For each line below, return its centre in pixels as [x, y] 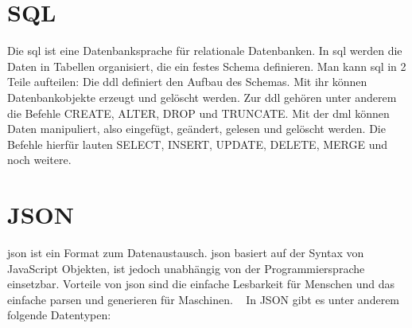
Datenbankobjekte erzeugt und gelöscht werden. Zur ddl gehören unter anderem [202, 97]
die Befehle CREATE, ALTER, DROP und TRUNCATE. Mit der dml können [198, 113]
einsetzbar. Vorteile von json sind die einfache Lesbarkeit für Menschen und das [201, 284]
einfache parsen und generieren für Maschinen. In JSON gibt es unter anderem [204, 299]
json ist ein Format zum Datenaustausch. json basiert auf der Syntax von [186, 252]
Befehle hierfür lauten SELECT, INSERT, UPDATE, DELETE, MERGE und [198, 144]
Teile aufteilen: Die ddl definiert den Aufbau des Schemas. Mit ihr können [187, 82]
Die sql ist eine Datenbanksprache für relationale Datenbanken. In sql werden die [205, 51]
